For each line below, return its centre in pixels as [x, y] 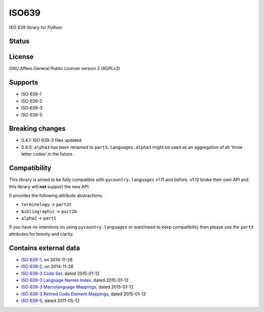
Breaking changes [37, 129]
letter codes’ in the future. [47, 154]
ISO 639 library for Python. [36, 27]
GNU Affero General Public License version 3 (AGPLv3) [65, 68]
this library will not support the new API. [49, 186]
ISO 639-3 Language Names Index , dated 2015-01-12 [75, 280]
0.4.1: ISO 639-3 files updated [51, 140]
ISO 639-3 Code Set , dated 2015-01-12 [60, 273]
